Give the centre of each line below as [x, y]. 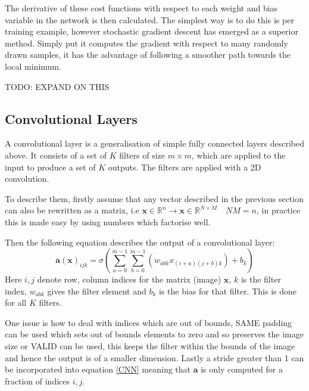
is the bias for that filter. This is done [227, 291]
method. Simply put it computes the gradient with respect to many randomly [146, 43]
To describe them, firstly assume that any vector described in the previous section [154, 198]
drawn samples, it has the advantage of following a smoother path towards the [148, 55]
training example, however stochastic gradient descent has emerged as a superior [152, 31]
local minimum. [33, 66]
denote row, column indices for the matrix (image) [129, 279]
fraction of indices [38, 381]
